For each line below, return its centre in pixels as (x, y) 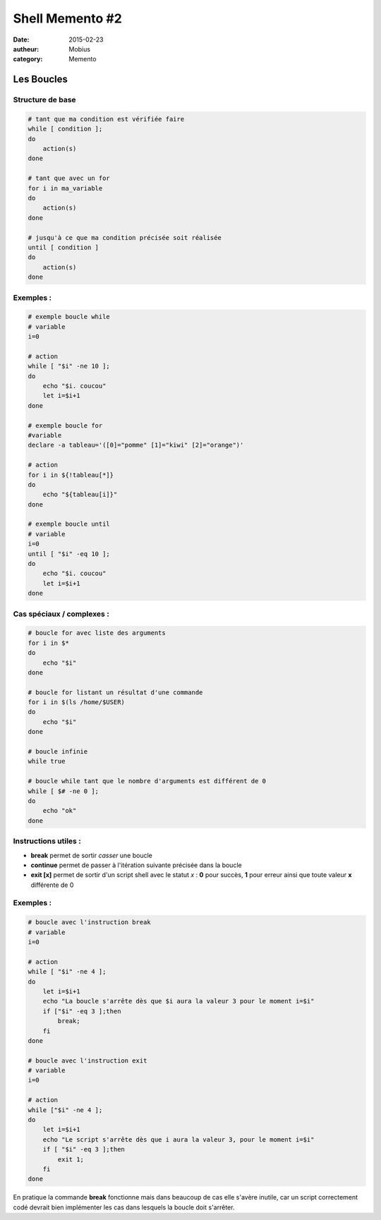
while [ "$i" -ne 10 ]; (69, 366)
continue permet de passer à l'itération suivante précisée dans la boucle (137, 865)
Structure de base (45, 100)
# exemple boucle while (69, 317)
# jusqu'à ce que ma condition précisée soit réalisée (125, 237)
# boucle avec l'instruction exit (87, 1061)
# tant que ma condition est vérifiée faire (106, 119)
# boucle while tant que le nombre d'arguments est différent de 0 (147, 781)
